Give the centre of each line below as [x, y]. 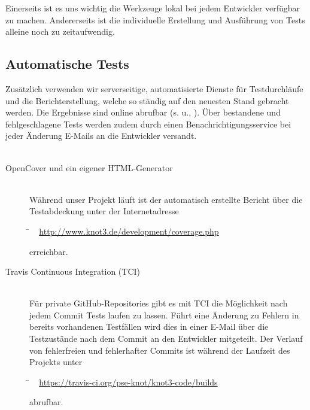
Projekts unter [56, 362]
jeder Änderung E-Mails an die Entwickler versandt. [101, 136]
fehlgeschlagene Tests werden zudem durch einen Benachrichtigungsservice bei [148, 124]
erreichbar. [49, 251]
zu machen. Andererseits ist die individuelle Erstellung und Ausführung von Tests [155, 19]
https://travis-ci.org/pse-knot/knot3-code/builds [128, 382]
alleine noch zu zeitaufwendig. [60, 31]
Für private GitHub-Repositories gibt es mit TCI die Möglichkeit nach [159, 303]
